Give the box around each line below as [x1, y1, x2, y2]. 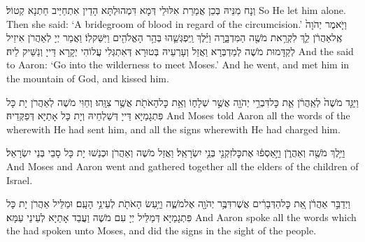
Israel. [6, 172, 33, 187]
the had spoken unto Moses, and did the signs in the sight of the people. [6, 223, 317, 238]
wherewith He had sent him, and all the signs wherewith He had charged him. [6, 121, 341, 136]
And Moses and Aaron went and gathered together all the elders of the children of [6, 158, 359, 173]
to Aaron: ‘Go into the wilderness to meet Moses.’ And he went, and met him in [6, 57, 350, 72]
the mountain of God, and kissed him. [6, 70, 169, 85]
